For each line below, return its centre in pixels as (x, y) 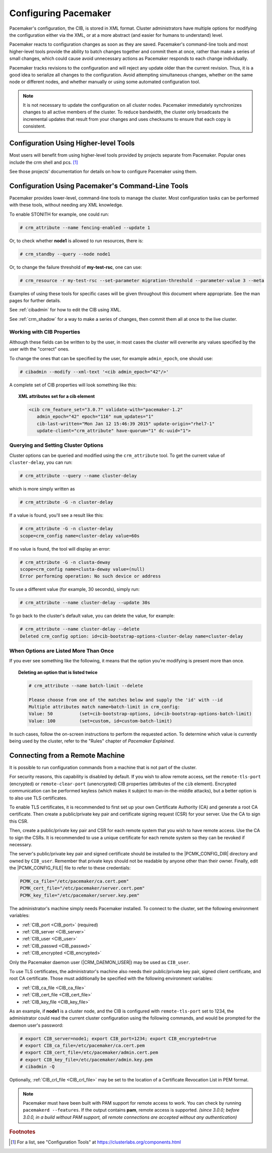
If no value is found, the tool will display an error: (60, 549)
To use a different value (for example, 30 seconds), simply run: (75, 589)
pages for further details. (35, 300)
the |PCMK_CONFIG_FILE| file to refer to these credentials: (70, 868)
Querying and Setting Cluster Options (56, 445)
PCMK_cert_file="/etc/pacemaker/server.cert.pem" (82, 888)
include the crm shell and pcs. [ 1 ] (44, 162)
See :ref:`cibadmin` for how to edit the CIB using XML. (65, 310)
